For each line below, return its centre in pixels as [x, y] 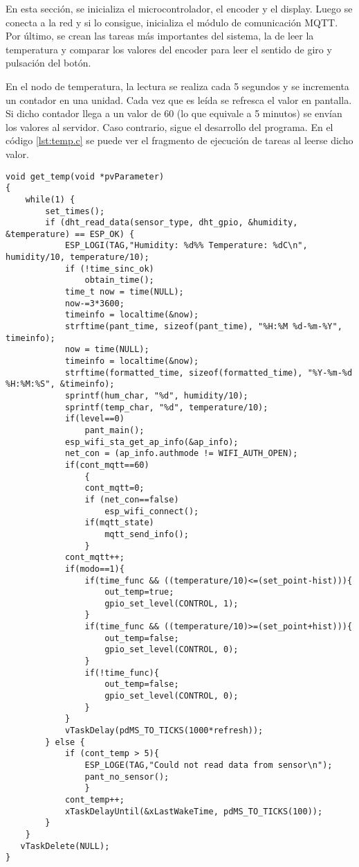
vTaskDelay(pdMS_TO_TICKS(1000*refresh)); [164, 731]
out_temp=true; [139, 592]
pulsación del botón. [48, 63]
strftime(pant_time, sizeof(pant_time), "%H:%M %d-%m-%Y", [203, 327]
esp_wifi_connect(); [152, 511]
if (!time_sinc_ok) [109, 269]
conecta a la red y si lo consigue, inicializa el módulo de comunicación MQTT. [172, 22]
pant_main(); [114, 430]
